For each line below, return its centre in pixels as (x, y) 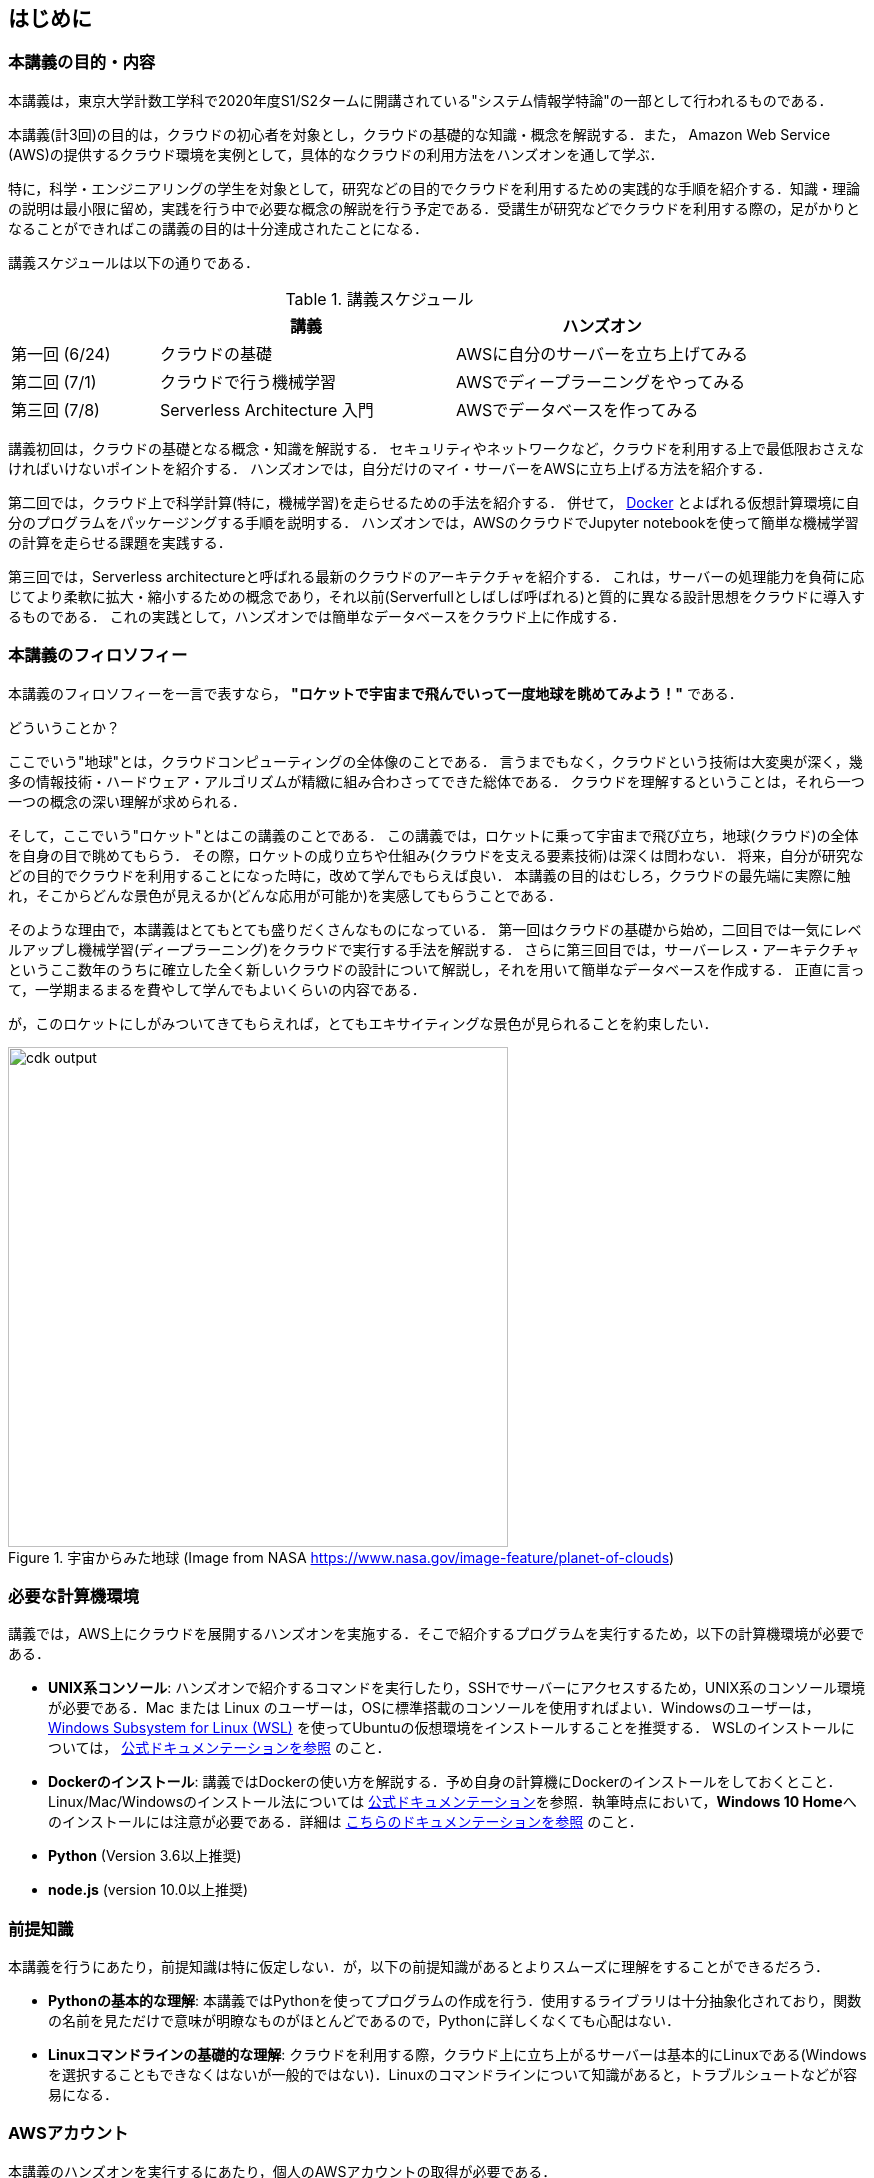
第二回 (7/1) (54, 381)
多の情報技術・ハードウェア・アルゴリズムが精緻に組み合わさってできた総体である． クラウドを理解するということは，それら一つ (436, 781)
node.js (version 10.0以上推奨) (148, 1890)
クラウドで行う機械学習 (248, 381)
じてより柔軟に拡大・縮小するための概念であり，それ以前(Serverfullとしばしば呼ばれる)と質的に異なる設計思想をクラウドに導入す (436, 596)
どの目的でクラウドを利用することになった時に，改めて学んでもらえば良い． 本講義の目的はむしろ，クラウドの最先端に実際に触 (429, 875)
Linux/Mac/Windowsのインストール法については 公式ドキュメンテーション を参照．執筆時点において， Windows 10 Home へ (452, 1802)
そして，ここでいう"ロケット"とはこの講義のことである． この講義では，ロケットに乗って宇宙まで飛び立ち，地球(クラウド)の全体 (433, 835)
